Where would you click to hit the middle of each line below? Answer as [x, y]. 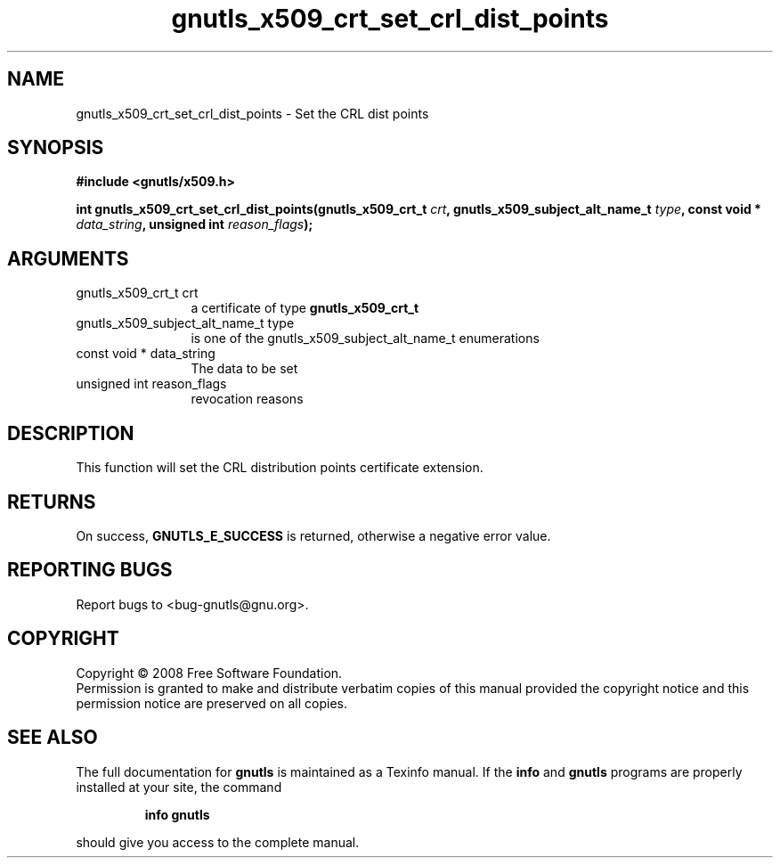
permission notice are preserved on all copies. [211, 703]
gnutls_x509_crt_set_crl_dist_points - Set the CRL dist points [252, 113]
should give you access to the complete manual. [218, 842]
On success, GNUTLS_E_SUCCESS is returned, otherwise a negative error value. [313, 535]
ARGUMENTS [68, 258]
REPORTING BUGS [90, 570]
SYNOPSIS [56, 148]
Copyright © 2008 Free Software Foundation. [209, 673]
